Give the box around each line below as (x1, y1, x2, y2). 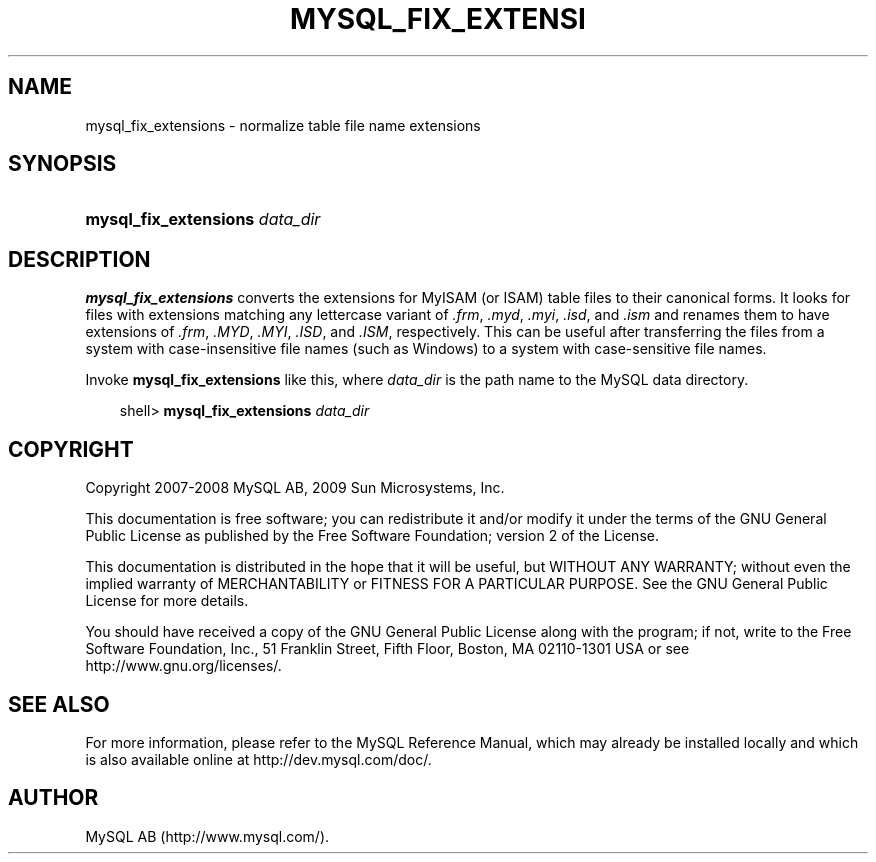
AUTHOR (8, 785, 99, 811)
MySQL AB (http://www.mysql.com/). (85, 827, 330, 845)
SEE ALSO (8, 691, 110, 717)
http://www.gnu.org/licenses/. (85, 657, 282, 675)
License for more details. (85, 592, 249, 610)
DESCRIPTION (8, 246, 151, 272)
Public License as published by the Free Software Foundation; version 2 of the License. (85, 527, 659, 545)
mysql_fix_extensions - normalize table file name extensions (85, 116, 481, 134)
